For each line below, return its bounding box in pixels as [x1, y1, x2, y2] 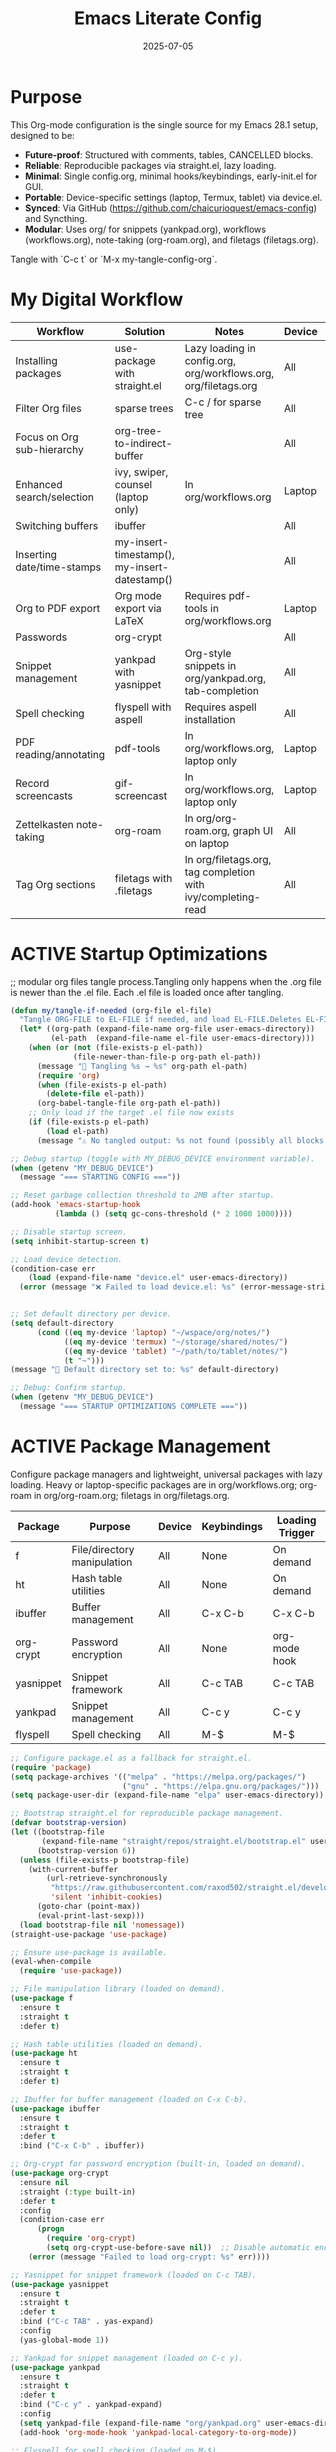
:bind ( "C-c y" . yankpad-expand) [19, 2400, 163, 2410]
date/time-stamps [15, 560, 102, 574]
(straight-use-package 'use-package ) [10, 1929, 168, 1939]
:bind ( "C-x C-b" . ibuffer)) [19, 2141, 145, 2151]
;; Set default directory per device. [10, 1309, 172, 1319]
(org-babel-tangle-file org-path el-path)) [36, 1098, 222, 1109]
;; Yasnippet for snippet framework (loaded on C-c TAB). [10, 2270, 257, 2280]
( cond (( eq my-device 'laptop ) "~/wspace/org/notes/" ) [36, 1327, 271, 1337]
